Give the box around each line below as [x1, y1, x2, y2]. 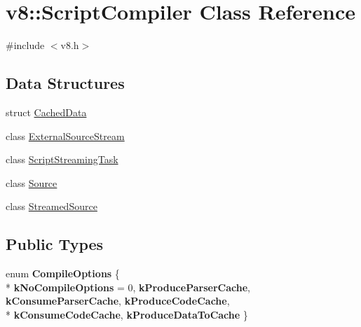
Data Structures [6, 72, 125, 94]
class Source [6, 175, 57, 190]
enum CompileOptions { [6, 266, 120, 281]
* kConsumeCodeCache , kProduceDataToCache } [6, 307, 248, 321]
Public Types [6, 233, 104, 255]
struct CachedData [6, 104, 87, 119]
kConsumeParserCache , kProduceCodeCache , [6, 293, 230, 308]
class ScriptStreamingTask [6, 152, 118, 167]
